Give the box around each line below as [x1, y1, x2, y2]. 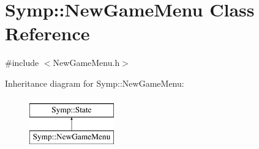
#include [5, 56, 39, 69]
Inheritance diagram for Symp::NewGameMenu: [5, 76, 184, 89]
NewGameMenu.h [53, 56, 120, 69]
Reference [5, 21, 90, 46]
